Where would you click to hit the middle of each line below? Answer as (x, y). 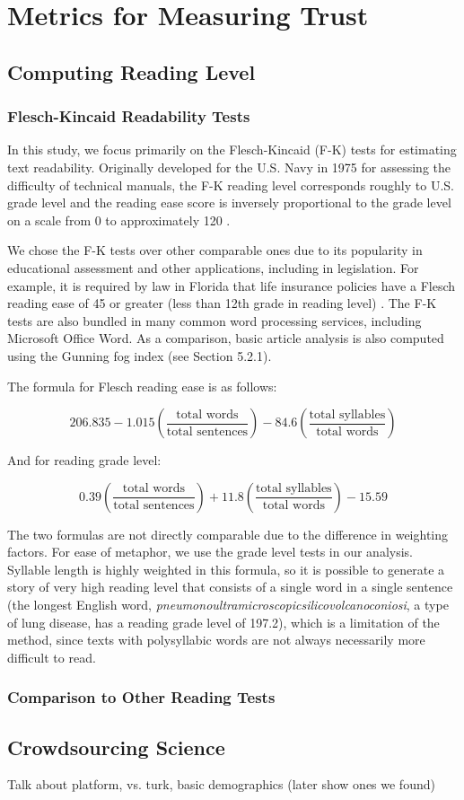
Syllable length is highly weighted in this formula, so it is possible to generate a (226, 569)
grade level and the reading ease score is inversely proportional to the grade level (229, 202)
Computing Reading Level (131, 71)
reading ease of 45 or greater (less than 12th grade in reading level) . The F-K (222, 303)
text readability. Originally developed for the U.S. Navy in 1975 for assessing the (229, 167)
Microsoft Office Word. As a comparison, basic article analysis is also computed (226, 338)
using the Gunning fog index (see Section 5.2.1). (140, 355)
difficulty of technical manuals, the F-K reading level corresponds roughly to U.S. (231, 185)
